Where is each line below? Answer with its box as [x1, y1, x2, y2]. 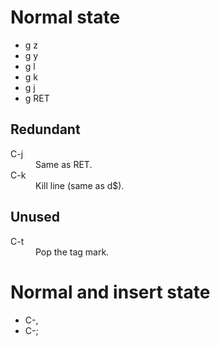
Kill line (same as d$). [35, 179, 125, 191]
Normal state [10, 6, 121, 29]
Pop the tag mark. [35, 246, 110, 258]
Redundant [10, 121, 81, 138]
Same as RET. [35, 158, 93, 170]
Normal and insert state [10, 281, 211, 303]
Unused [10, 209, 61, 226]
